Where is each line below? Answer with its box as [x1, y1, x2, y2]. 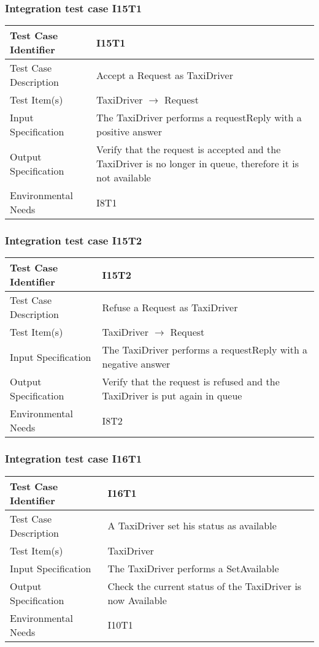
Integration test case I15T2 [5, 233, 142, 248]
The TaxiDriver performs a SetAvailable [107, 561, 279, 575]
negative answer [102, 357, 171, 371]
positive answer [96, 124, 162, 139]
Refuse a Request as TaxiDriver [102, 300, 238, 314]
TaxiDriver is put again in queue [102, 388, 242, 403]
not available [96, 170, 151, 185]
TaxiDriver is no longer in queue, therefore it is [96, 156, 299, 171]
